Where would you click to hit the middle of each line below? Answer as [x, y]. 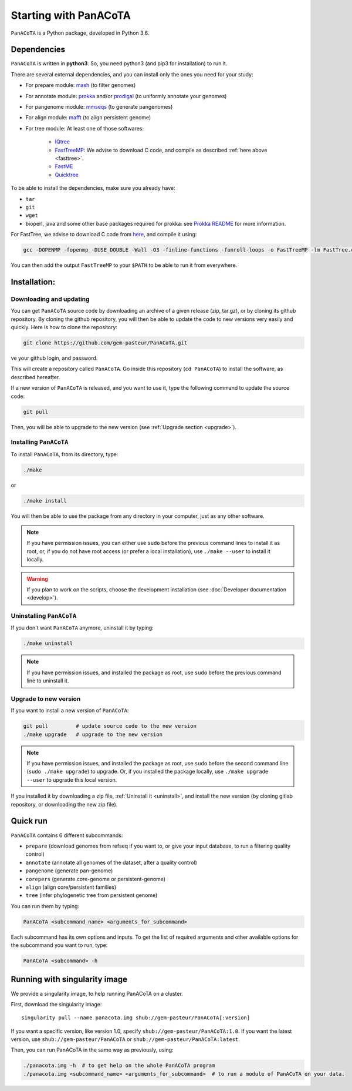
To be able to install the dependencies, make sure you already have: [93, 188]
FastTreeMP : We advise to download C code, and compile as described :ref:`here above [161, 150]
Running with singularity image [69, 980]
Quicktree [67, 175]
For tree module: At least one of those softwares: [84, 128]
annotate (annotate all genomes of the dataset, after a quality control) [111, 862]
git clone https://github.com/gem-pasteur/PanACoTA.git [105, 343]
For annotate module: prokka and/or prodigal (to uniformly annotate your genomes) [126, 96]
